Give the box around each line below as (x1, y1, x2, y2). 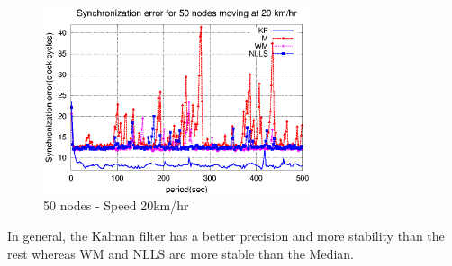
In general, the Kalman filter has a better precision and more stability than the (7, 226, 445, 244)
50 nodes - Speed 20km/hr (43, 196, 189, 215)
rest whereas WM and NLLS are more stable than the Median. (7, 244, 354, 262)
